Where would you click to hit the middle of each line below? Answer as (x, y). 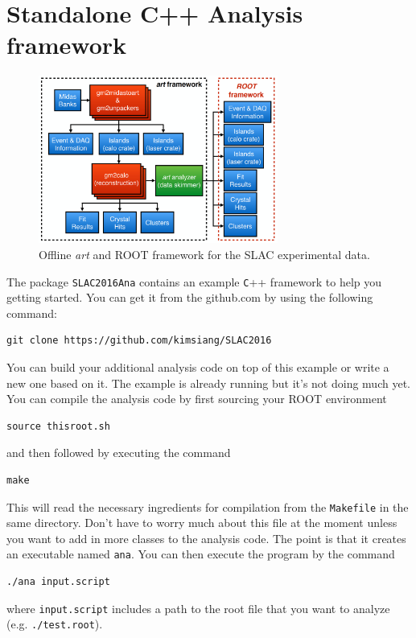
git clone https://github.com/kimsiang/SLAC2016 (139, 341)
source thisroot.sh (58, 426)
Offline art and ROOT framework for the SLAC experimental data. (204, 254)
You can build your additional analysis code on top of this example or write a (198, 367)
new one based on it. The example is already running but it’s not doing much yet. (208, 383)
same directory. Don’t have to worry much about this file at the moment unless (202, 523)
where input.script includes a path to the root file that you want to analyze (198, 608)
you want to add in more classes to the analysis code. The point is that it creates (206, 538)
